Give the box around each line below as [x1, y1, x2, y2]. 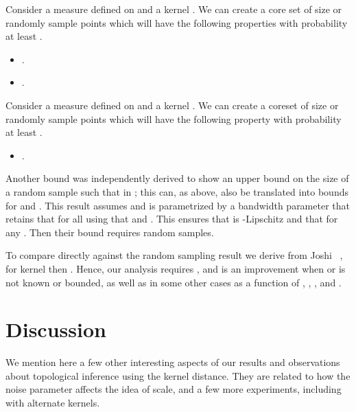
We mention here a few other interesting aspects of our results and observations [5, 355, 340, 369]
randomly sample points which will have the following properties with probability [5, 15, 348, 30]
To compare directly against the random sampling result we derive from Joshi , [5, 248, 343, 262]
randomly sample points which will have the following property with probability [5, 111, 342, 126]
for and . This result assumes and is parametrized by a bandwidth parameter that [5, 198, 350, 212]
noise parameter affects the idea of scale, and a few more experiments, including [5, 382, 342, 396]
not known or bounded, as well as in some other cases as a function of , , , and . [5, 275, 342, 289]
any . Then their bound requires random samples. [5, 225, 214, 239]
